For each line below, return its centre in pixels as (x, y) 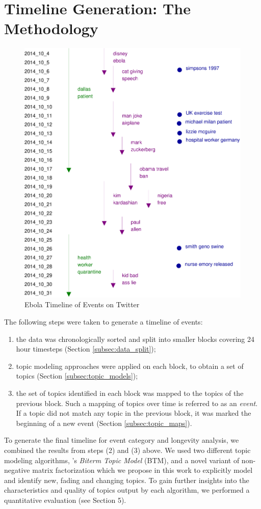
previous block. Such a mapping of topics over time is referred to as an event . (137, 403)
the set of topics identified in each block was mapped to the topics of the (130, 393)
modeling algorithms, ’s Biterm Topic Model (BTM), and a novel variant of (122, 460)
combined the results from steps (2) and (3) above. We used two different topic (127, 450)
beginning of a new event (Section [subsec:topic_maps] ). (104, 423)
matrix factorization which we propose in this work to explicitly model (142, 470)
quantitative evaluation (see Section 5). (65, 500)
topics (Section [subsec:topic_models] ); (77, 376)
